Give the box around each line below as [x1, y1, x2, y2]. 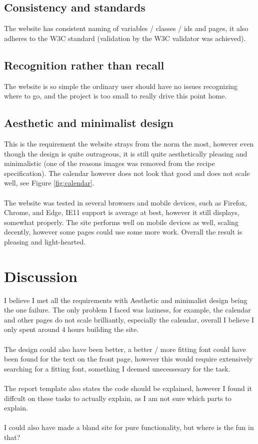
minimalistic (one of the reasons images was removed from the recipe [4, 158, 215, 168]
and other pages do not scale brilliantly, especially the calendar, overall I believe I [4, 314, 254, 324]
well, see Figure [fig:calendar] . [4, 177, 94, 188]
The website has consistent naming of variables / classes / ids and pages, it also [4, 23, 248, 33]
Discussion [4, 265, 77, 286]
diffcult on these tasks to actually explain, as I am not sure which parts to [4, 392, 231, 403]
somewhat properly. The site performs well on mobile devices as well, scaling [4, 216, 238, 227]
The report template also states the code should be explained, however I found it [4, 382, 252, 393]
